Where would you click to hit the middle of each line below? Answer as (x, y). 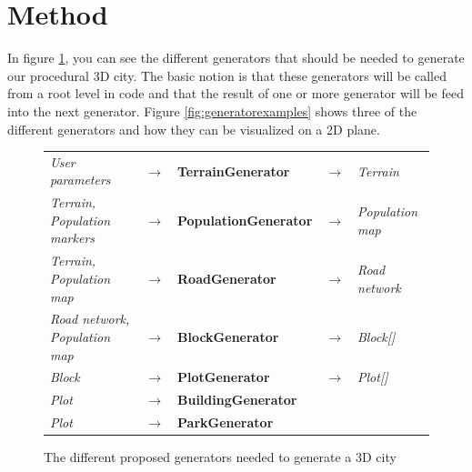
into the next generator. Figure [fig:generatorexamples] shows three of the (212, 110)
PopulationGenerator (245, 220)
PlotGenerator (224, 377)
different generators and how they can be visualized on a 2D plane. (194, 129)
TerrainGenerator (234, 171)
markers (73, 238)
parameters (80, 180)
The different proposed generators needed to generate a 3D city (220, 457)
